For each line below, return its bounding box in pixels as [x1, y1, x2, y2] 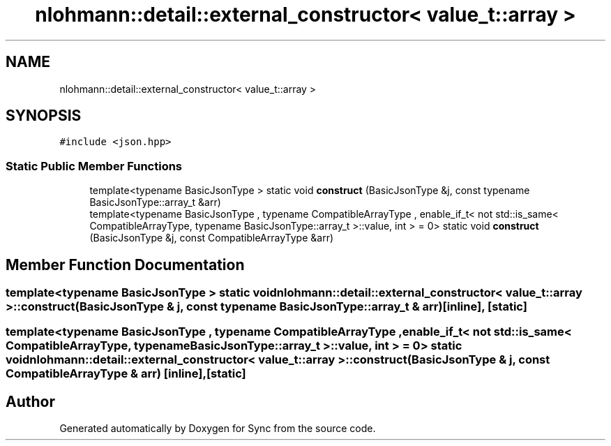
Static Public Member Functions [6, 158, 183, 173]
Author [6, 392, 55, 410]
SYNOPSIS [6, 107, 82, 125]
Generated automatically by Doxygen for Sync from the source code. [59, 422, 376, 435]
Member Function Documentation [6, 255, 245, 274]
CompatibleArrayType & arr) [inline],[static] [6, 366, 246, 381]
